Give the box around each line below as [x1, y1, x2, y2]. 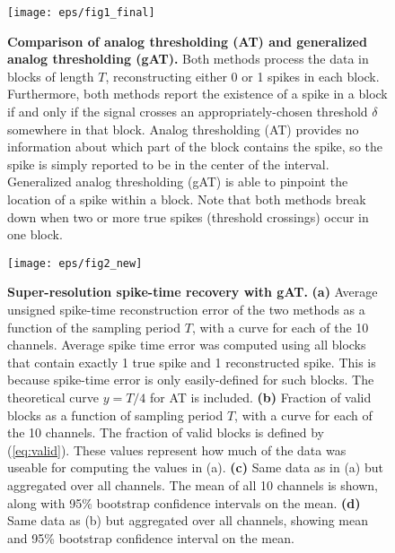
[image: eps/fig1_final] [7, 6, 155, 19]
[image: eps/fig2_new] [7, 256, 143, 270]
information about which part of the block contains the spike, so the [7, 137, 382, 156]
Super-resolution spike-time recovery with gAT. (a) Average [7, 282, 378, 301]
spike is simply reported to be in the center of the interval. [7, 154, 329, 173]
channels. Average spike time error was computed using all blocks [7, 335, 366, 354]
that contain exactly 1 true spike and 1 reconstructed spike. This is [7, 352, 376, 371]
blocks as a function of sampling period [7, 405, 224, 424]
